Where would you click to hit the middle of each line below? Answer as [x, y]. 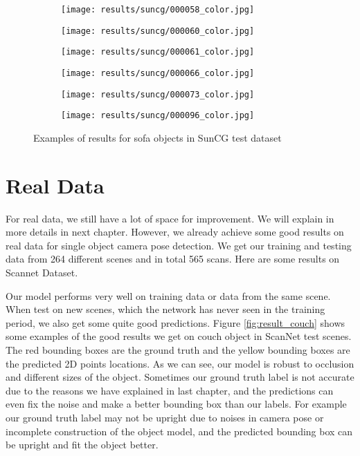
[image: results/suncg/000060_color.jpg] [158, 31]
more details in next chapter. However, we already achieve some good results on [175, 232]
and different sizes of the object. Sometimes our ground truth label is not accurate [180, 377]
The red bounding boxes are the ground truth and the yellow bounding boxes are [178, 350]
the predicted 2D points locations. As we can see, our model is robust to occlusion [180, 363]
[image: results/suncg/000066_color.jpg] [158, 73]
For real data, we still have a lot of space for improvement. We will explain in [170, 218]
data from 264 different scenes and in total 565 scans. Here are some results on [173, 259]
